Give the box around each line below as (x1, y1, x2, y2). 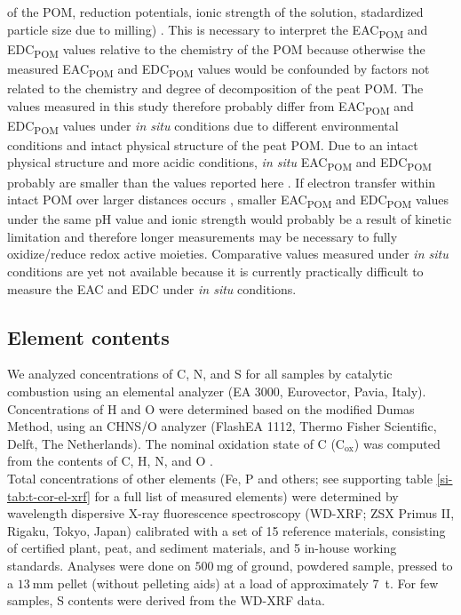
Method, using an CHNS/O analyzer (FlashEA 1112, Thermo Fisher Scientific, (7, 417, 437, 435)
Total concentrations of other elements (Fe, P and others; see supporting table (7, 468, 433, 487)
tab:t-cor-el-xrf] (7, 486, 91, 505)
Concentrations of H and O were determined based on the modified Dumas (7, 399, 415, 418)
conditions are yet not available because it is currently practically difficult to (7, 262, 424, 281)
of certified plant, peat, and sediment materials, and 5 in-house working (7, 539, 397, 557)
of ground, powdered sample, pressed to (236, 555, 453, 574)
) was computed (354, 434, 441, 452)
